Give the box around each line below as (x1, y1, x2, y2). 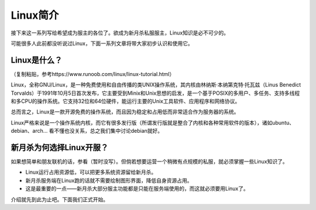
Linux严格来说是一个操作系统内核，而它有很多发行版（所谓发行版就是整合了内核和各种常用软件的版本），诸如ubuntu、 (11, 119, 295, 126)
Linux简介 (11, 9, 59, 22)
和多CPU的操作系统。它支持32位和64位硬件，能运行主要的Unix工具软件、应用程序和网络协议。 (11, 98, 241, 105)
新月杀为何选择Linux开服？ (11, 143, 108, 152)
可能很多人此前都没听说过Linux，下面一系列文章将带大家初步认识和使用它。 (11, 40, 193, 47)
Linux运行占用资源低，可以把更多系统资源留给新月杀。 (25, 168, 157, 175)
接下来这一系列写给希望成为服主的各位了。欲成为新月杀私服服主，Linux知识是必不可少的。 (11, 29, 229, 36)
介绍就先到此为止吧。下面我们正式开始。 (11, 196, 108, 203)
